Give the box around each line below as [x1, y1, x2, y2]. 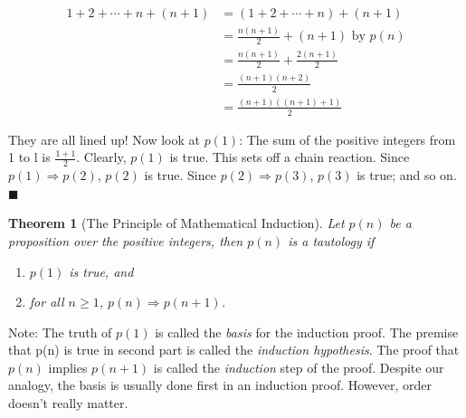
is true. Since [144, 166, 216, 185]
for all [29, 292, 64, 311]
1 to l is [8, 147, 51, 166]
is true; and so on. [357, 166, 457, 185]
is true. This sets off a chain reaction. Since [169, 147, 410, 166]
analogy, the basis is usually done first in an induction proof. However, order [8, 375, 433, 394]
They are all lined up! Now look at [8, 129, 200, 148]
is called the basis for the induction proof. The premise [155, 322, 459, 341]
